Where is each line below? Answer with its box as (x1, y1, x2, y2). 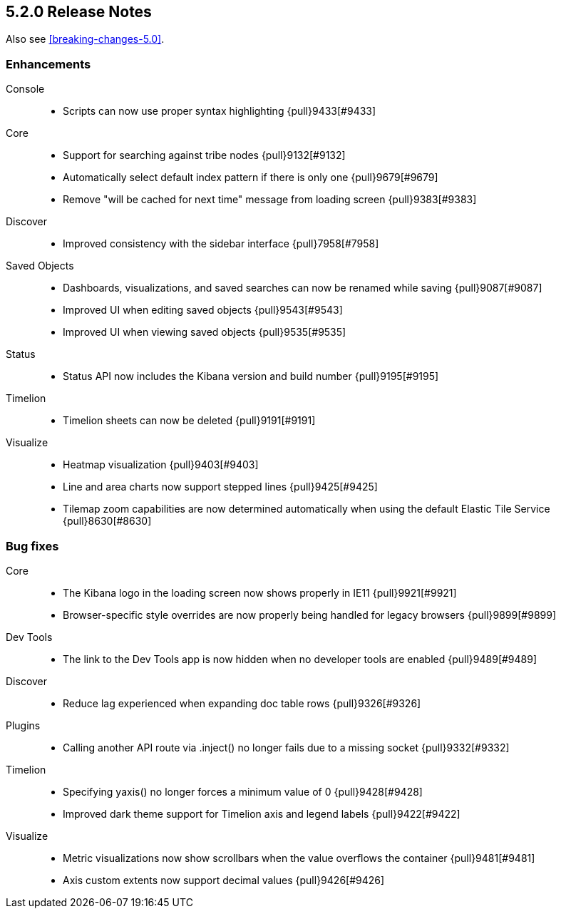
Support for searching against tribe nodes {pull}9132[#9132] (63, 149, 346, 162)
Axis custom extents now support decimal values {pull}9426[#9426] (63, 873, 385, 886)
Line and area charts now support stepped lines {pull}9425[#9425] (63, 481, 378, 493)
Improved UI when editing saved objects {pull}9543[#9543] (63, 304, 343, 317)
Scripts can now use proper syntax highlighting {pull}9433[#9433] (63, 105, 376, 118)
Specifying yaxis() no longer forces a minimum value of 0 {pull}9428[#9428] (63, 785, 423, 798)
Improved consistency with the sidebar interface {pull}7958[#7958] (63, 237, 379, 250)
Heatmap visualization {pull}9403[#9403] (63, 458, 259, 471)
